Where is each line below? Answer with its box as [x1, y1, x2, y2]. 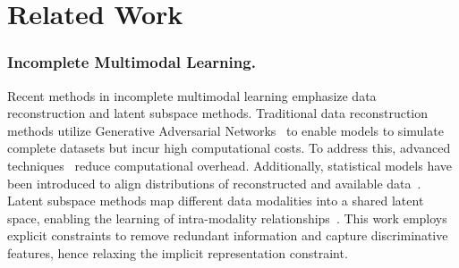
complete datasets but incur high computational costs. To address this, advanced [7, 138, 451, 157]
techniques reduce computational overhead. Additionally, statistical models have [7, 155, 453, 174]
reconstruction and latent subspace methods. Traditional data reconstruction [7, 104, 429, 122]
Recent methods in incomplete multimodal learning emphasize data [7, 86, 377, 105]
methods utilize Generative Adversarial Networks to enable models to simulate [7, 121, 444, 139]
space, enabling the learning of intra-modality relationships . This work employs [7, 208, 447, 227]
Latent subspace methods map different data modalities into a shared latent [7, 191, 424, 210]
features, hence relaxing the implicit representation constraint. [7, 243, 348, 262]
